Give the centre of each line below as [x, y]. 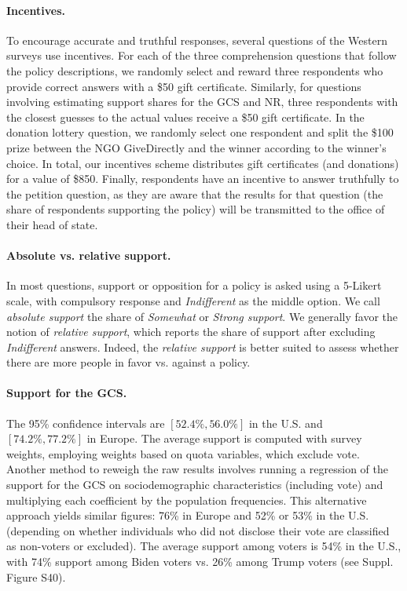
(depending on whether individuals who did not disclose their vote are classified [198, 530]
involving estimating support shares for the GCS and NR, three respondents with [202, 102]
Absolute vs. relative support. [89, 255]
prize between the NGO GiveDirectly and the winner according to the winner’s [196, 147]
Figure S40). [36, 576]
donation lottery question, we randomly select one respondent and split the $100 [200, 132]
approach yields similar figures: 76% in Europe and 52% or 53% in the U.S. [188, 515]
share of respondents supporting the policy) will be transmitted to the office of [196, 209]
